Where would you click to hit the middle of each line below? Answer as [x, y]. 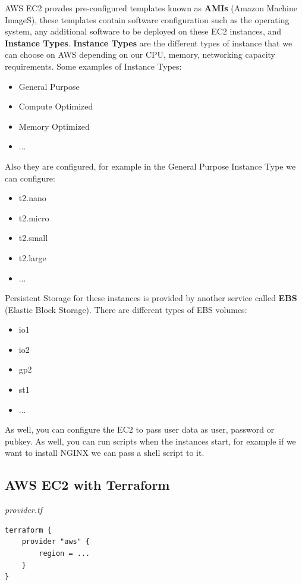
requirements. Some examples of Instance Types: [93, 66]
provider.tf [23, 510]
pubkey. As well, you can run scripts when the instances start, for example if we [150, 441]
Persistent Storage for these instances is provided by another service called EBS [151, 298]
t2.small [33, 238]
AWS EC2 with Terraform [87, 485]
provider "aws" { [56, 542]
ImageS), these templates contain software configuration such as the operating [147, 19]
